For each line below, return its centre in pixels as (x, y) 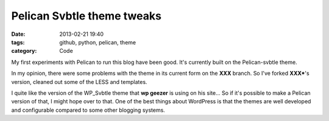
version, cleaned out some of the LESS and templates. (79, 81)
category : (24, 51)
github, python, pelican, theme (98, 42)
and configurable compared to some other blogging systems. (88, 110)
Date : (18, 34)
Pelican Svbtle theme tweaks (86, 16)
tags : (18, 42)
